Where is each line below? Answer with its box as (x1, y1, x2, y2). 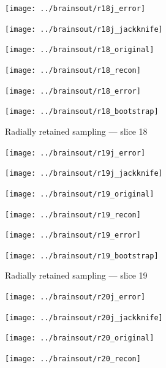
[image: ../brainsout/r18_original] (5, 45, 154, 54)
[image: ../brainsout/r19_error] (5, 231, 141, 240)
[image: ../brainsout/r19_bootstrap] (5, 251, 159, 260)
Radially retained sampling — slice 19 (5, 269, 148, 282)
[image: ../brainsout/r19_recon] (5, 210, 141, 219)
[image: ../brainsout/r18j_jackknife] (5, 24, 163, 34)
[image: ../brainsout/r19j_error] (5, 148, 146, 157)
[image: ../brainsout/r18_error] (5, 86, 141, 96)
